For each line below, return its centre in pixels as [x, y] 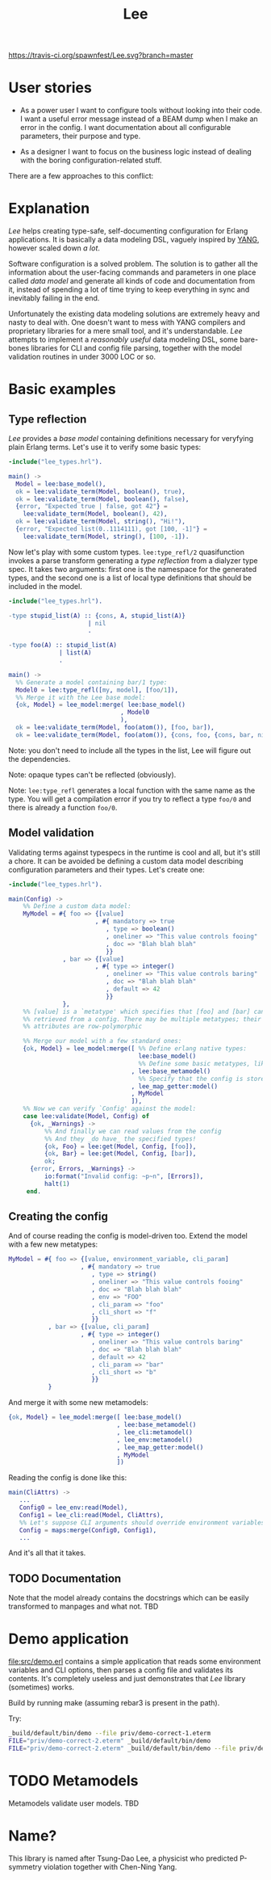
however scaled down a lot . [54, 248]
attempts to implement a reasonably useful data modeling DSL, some [123, 339]
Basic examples [62, 389]
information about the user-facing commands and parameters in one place [132, 272]
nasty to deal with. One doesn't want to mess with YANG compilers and [127, 322]
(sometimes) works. [42, 1687]
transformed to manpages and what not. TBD [83, 1607]
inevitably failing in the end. [54, 298]
